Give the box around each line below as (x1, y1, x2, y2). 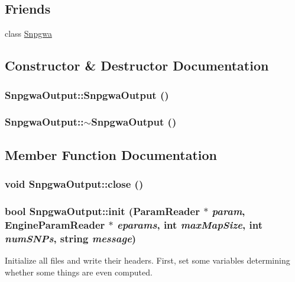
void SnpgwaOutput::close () (5, 176, 144, 191)
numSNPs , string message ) (5, 230, 137, 245)
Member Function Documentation (5, 145, 218, 164)
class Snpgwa (5, 27, 52, 40)
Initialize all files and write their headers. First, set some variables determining (5, 254, 290, 266)
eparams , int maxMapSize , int (117, 217, 262, 232)
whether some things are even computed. (5, 265, 153, 278)
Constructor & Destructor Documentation (5, 56, 269, 75)
